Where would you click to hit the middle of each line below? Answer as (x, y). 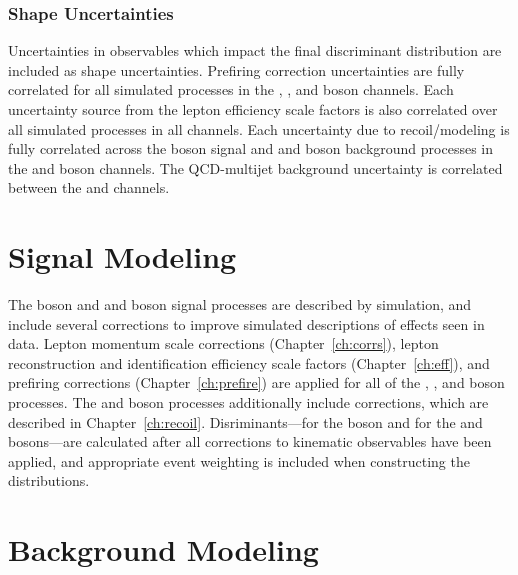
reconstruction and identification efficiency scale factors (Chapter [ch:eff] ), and (249, 362)
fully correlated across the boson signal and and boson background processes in (250, 148)
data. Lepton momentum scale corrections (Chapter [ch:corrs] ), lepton (223, 343)
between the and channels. (89, 187)
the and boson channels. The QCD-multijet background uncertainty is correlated (255, 167)
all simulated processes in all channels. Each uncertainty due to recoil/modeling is (259, 128)
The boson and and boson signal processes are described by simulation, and (240, 304)
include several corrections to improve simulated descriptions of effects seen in (246, 323)
